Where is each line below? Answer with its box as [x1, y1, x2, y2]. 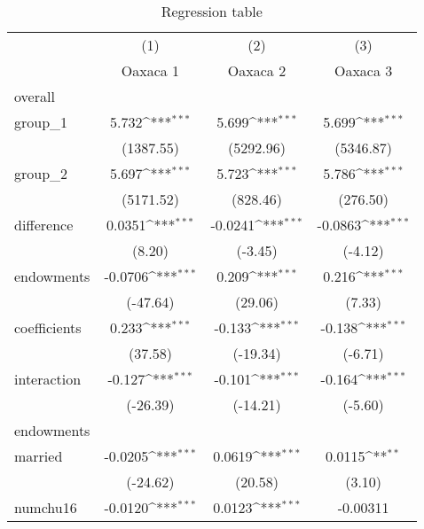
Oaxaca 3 [334, 60, 393, 81]
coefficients [14, 317, 82, 338]
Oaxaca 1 [121, 60, 180, 81]
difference [14, 214, 74, 235]
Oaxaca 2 [227, 60, 287, 81]
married [14, 446, 63, 466]
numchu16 [14, 497, 77, 517]
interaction [14, 369, 82, 389]
